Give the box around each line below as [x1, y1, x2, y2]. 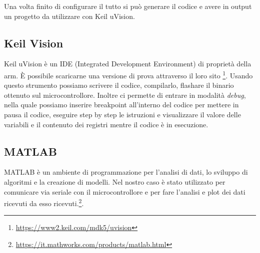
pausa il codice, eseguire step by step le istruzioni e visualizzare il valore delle [4, 109, 241, 120]
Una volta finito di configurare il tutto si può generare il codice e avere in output [4, 1, 252, 11]
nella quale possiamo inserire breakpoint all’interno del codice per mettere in [4, 99, 239, 110]
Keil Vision [4, 35, 63, 50]
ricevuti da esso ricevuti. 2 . [4, 197, 84, 208]
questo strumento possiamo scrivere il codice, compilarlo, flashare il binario [4, 80, 234, 90]
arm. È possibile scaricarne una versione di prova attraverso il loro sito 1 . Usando [4, 68, 253, 80]
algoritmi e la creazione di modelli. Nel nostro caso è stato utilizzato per [4, 177, 225, 187]
